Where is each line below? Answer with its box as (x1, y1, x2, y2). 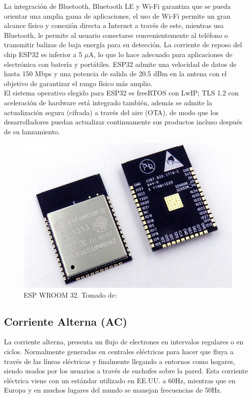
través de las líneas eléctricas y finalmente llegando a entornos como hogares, (4, 356, 235, 366)
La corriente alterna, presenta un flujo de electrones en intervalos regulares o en (4, 337, 244, 347)
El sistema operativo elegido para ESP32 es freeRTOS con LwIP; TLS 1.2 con (4, 88, 239, 98)
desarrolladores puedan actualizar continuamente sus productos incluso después (4, 117, 243, 127)
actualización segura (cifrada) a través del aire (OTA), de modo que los (4, 107, 219, 117)
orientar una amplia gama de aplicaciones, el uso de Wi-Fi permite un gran (4, 10, 230, 21)
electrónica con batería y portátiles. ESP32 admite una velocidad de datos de (4, 59, 237, 69)
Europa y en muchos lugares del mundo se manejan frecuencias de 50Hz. (4, 385, 222, 395)
